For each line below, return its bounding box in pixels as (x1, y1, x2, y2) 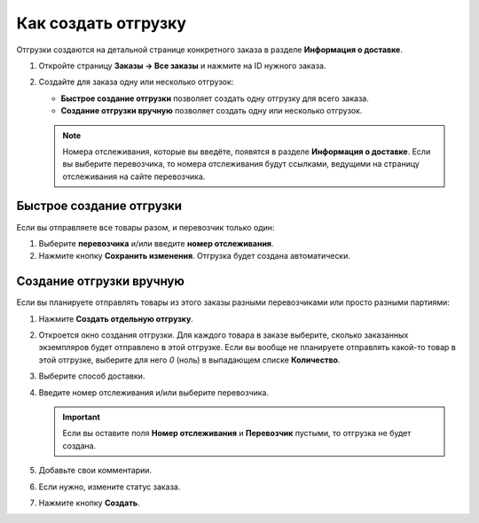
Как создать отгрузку (16, 13, 186, 33)
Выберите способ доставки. (38, 371, 145, 381)
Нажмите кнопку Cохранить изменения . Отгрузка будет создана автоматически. (38, 251, 350, 261)
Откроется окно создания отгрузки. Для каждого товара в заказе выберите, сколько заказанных (38, 330, 409, 340)
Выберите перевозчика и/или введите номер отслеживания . (38, 238, 274, 248)
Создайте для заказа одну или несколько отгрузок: (38, 76, 234, 88)
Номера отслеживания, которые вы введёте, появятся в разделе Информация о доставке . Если (62, 146, 431, 157)
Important (62, 412, 101, 422)
